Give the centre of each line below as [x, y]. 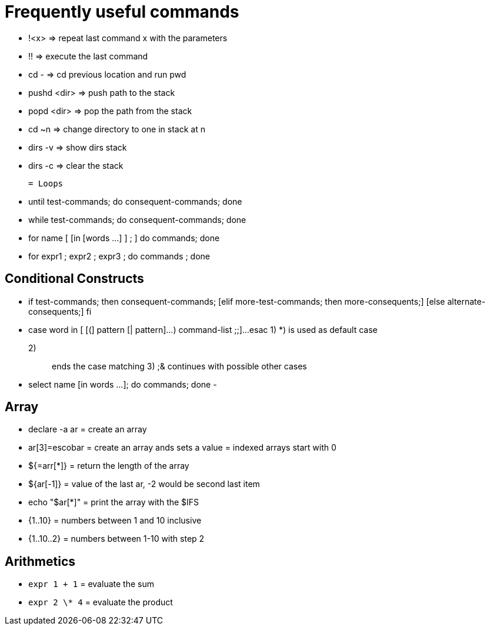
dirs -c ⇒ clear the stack [76, 165]
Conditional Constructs [74, 279]
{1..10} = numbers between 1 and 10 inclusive [115, 521]
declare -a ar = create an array [88, 429]
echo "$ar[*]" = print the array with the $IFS [114, 502]
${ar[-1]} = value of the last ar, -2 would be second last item [144, 484]
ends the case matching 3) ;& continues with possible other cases [179, 366]
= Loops [46, 183]
